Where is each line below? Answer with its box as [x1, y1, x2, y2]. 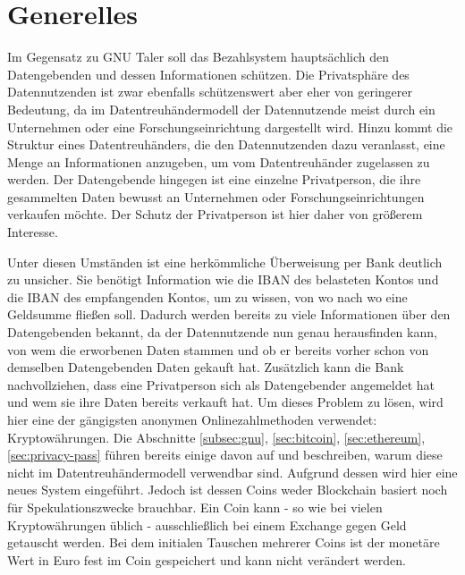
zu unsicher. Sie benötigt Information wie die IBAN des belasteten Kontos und [7, 270, 439, 289]
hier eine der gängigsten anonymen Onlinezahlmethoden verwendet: [7, 410, 377, 428]
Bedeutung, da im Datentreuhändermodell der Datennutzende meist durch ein [7, 99, 435, 118]
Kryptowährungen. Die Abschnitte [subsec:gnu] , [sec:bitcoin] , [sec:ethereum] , [7, 427, 426, 446]
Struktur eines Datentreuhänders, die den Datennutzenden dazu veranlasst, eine [7, 135, 445, 154]
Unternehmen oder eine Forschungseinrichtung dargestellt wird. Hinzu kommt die [7, 117, 453, 136]
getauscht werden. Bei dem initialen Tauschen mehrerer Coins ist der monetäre [7, 533, 440, 552]
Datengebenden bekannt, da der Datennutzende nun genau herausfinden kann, [7, 323, 437, 342]
